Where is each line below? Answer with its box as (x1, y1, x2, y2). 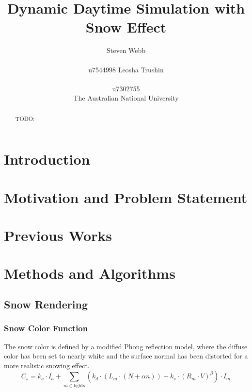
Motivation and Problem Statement (4, 187, 248, 207)
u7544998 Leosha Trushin (88, 64, 164, 74)
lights (73, 383, 85, 388)
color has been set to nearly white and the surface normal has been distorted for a (4, 351, 248, 361)
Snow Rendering (4, 297, 88, 312)
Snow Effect (85, 17, 167, 37)
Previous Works (4, 225, 112, 245)
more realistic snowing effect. (4, 360, 90, 370)
